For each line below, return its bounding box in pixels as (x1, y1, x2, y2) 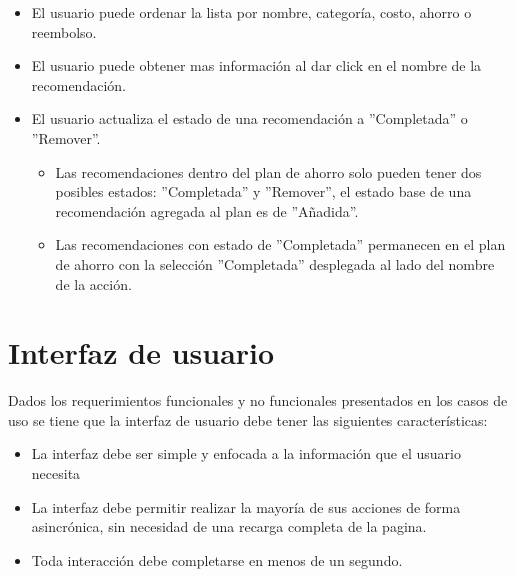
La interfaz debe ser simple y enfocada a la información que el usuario (31, 443, 461, 464)
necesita (31, 463, 81, 484)
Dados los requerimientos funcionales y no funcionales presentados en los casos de (8, 390, 508, 411)
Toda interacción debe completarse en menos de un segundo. (31, 549, 403, 570)
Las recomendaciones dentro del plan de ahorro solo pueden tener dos (55, 161, 482, 182)
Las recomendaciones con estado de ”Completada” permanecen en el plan (55, 234, 506, 255)
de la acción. (55, 273, 132, 294)
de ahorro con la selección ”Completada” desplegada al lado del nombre (55, 253, 495, 274)
